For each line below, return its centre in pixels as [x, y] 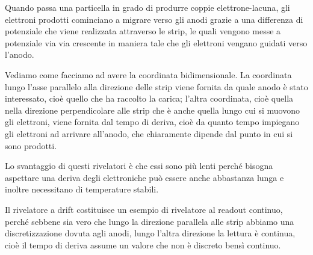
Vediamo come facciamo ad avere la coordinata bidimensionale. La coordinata [148, 74]
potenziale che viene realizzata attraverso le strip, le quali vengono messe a [143, 31]
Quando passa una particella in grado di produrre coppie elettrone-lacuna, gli [147, 7]
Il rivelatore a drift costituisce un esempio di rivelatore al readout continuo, [144, 209]
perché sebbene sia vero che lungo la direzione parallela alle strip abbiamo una [150, 221]
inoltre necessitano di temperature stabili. [82, 189]
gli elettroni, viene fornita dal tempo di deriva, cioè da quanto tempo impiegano [152, 122]
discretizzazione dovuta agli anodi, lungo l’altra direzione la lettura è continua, [150, 233]
